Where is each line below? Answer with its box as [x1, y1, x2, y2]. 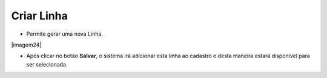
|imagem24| [11, 41, 42, 48]
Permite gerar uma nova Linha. [26, 30, 103, 37]
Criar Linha [11, 9, 68, 22]
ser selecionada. [26, 60, 68, 68]
